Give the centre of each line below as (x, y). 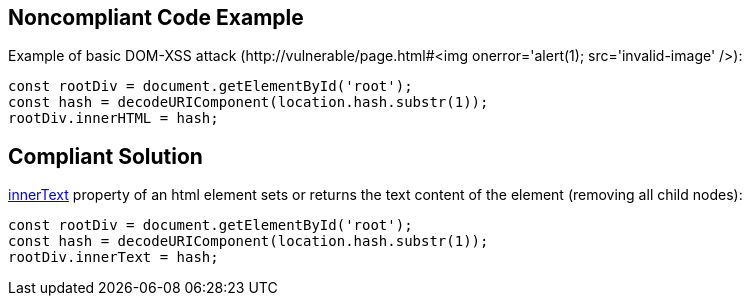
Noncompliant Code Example (156, 17)
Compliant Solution (105, 156)
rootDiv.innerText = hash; (113, 257)
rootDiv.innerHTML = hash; (113, 118)
